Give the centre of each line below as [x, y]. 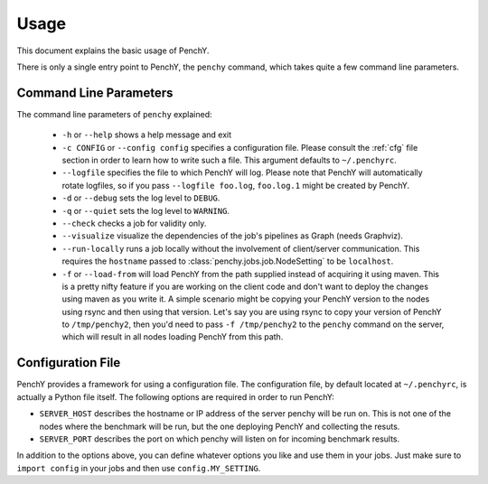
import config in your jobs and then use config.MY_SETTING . [139, 468]
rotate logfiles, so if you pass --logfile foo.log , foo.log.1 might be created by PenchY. [236, 185]
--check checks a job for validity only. [134, 223]
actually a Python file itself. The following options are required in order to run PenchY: [175, 396]
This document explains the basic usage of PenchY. [113, 51]
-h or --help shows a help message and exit [147, 135]
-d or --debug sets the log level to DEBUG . [141, 198]
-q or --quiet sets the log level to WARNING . [146, 210]
